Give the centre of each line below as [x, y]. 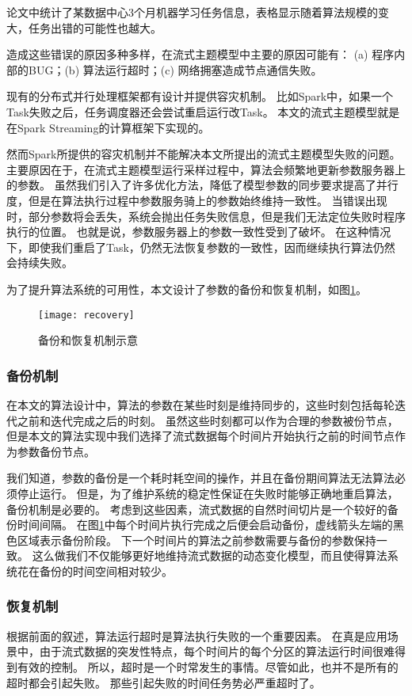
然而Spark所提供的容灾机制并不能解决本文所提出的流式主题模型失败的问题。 [204, 154]
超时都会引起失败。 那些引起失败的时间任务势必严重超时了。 [164, 682]
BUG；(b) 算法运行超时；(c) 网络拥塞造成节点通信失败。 [175, 69]
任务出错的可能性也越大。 [95, 27]
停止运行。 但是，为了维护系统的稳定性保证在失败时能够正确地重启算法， [208, 493]
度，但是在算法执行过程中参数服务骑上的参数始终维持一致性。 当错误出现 [197, 200]
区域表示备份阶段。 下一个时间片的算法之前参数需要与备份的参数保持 [196, 540]
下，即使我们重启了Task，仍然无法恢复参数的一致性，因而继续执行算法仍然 [201, 247]
